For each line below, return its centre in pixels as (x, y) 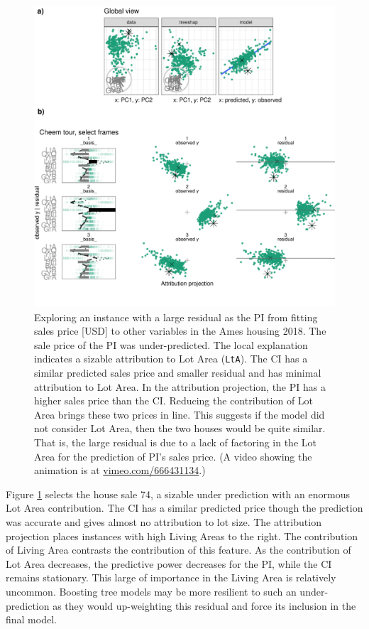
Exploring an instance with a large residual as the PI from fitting (176, 317)
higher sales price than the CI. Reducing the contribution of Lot (174, 400)
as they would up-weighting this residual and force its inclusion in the (204, 605)
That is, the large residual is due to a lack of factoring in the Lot (175, 442)
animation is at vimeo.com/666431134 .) (120, 470)
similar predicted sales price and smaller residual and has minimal (178, 373)
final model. (31, 619)
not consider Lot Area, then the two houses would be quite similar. (180, 428)
